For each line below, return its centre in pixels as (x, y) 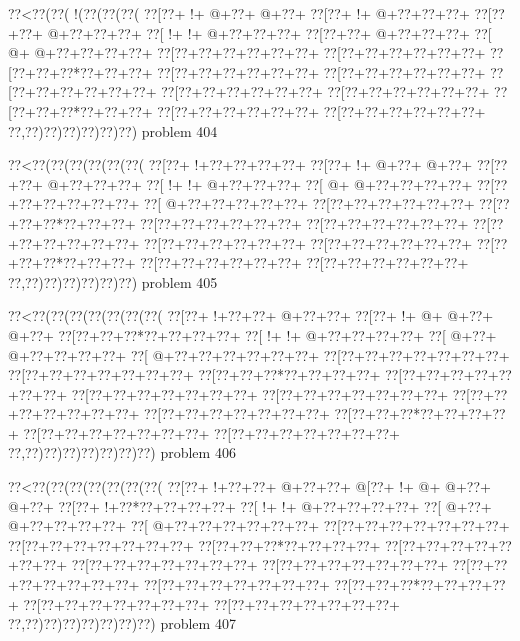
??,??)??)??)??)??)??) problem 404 (113, 130)
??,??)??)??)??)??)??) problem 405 (113, 281)
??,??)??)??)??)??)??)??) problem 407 (122, 623)
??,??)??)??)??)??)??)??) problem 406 (122, 452)
